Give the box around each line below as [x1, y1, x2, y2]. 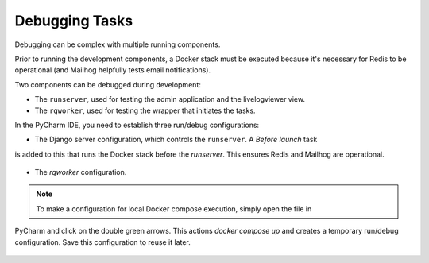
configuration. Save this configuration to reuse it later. [14, 237, 191, 246]
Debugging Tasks [14, 12, 133, 29]
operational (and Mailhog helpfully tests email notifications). [14, 65, 211, 75]
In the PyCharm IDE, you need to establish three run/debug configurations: [14, 120, 260, 130]
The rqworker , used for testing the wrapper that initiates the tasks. [34, 106, 256, 115]
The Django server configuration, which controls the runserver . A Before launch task [34, 135, 318, 145]
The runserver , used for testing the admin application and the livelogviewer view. [34, 95, 306, 104]
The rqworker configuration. [34, 168, 127, 177]
